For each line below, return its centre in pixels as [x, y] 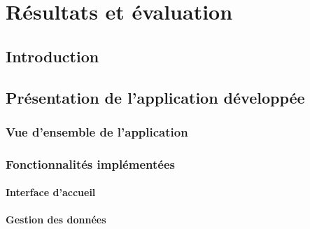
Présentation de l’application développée [155, 97]
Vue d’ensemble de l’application [97, 131]
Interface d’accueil [51, 192]
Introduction [52, 56]
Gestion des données [56, 220]
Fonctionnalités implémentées [90, 164]
